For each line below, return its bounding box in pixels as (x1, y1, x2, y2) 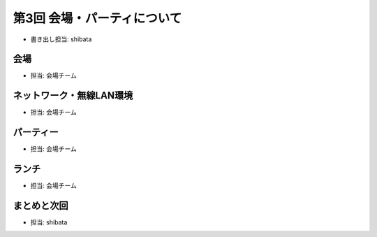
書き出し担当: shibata (30, 35, 92, 43)
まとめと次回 (13, 199, 68, 211)
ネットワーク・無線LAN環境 (13, 89, 133, 101)
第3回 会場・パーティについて (13, 10, 182, 26)
